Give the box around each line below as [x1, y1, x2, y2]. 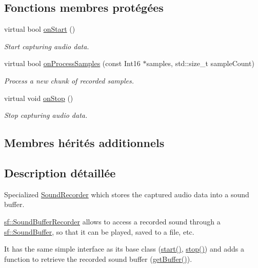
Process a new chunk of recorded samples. [4, 75, 134, 86]
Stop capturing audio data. [4, 110, 88, 120]
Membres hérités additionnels [4, 135, 165, 151]
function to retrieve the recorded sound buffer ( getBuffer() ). [4, 253, 192, 264]
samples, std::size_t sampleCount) [146, 58, 254, 69]
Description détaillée [4, 164, 116, 180]
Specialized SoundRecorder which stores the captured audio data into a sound [4, 189, 249, 199]
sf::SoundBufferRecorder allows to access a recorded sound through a [4, 216, 221, 226]
